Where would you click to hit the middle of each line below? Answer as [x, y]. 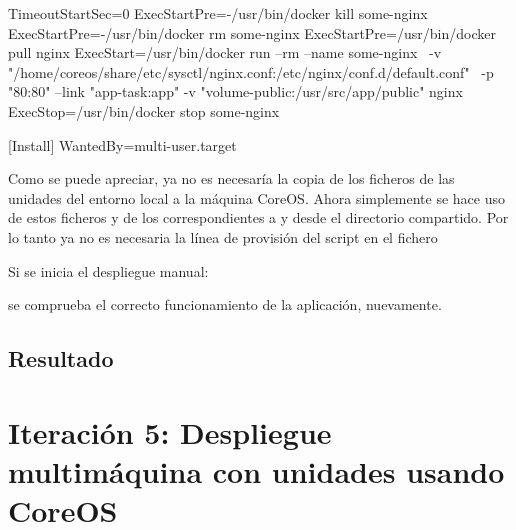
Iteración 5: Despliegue [170, 431]
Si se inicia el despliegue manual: [108, 270]
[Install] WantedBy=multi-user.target [122, 144]
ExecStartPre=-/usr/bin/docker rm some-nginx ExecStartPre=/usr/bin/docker [252, 32]
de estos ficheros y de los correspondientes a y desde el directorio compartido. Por [258, 217]
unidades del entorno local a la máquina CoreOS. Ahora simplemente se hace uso [257, 197]
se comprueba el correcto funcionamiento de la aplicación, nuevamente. [225, 304]
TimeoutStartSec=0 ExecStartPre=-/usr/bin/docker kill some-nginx [218, 13]
